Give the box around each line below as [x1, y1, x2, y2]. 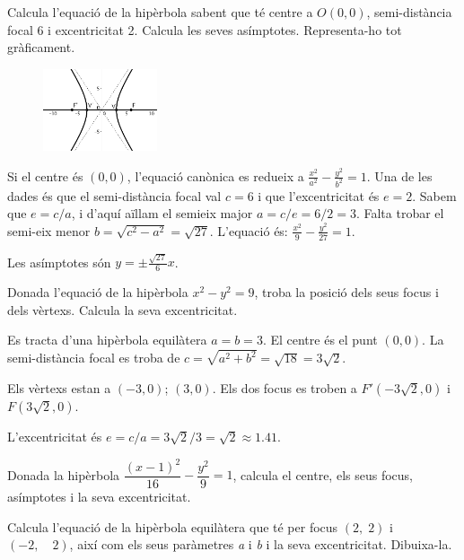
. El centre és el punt [262, 330, 378, 349]
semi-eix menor [7, 221, 91, 240]
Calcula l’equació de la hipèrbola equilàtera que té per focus [7, 517, 338, 536]
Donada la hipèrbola [7, 465, 120, 484]
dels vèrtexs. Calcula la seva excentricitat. [7, 300, 238, 319]
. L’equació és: [209, 221, 288, 240]
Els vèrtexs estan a [7, 378, 111, 397]
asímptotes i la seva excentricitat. [7, 487, 191, 506]
